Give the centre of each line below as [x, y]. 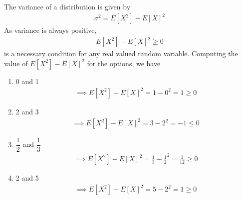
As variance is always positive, [50, 30]
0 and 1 [27, 81]
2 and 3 [27, 111]
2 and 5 [27, 178]
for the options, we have [124, 63]
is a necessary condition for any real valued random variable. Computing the [121, 53]
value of [16, 63]
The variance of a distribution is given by [67, 6]
